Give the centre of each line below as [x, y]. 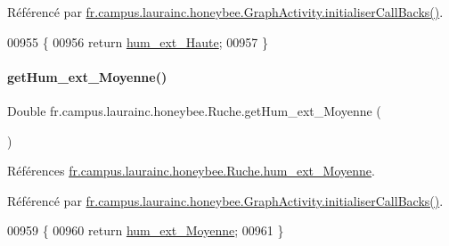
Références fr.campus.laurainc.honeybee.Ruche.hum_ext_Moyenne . [191, 171]
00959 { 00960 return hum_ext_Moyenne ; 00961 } [146, 230]
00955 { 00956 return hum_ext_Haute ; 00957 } [138, 41]
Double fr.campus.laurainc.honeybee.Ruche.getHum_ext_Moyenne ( [194, 110]
